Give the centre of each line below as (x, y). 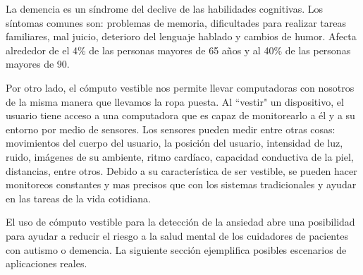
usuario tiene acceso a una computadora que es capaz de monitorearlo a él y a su (180, 115)
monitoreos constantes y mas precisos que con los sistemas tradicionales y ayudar (181, 184)
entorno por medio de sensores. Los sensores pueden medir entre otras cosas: (171, 129)
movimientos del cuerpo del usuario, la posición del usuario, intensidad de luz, (174, 143)
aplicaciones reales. (47, 263)
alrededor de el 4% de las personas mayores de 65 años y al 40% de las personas (178, 50)
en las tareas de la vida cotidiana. (78, 198)
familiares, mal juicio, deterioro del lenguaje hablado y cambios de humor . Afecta (181, 36)
